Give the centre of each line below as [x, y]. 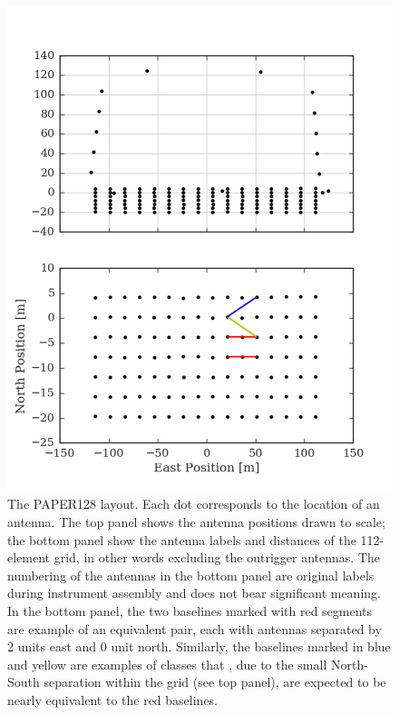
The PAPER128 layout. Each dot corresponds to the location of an [194, 504]
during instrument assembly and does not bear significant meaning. [194, 593]
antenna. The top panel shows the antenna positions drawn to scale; [196, 522]
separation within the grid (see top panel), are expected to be [215, 682]
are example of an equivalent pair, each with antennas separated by [195, 628]
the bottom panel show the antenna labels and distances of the [182, 539]
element [29, 557]
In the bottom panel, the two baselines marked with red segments [190, 611]
